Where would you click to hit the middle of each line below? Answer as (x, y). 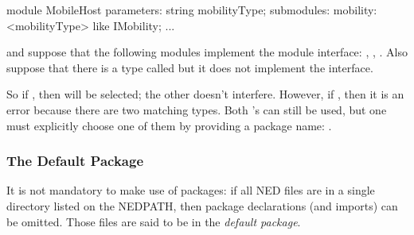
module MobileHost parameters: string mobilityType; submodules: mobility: (192, 10)
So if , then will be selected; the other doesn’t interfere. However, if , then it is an (205, 94)
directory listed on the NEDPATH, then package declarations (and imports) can (202, 205)
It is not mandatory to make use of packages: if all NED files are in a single (191, 190)
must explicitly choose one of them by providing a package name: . (169, 125)
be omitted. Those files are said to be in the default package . (154, 221)
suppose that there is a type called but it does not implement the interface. (190, 67)
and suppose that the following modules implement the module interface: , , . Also (207, 52)
